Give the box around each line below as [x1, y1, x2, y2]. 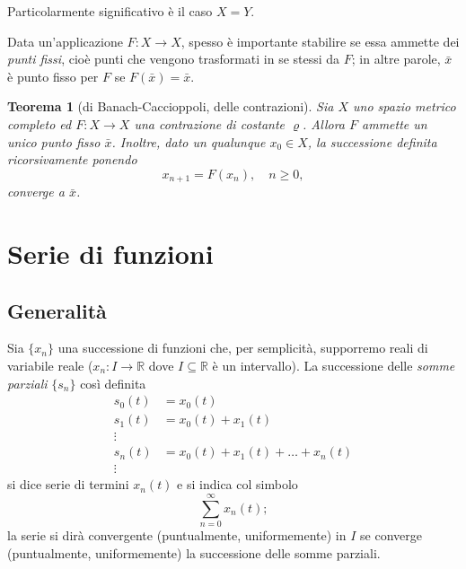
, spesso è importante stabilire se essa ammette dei [180, 31, 460, 50]
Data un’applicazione [7, 31, 123, 50]
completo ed [7, 114, 72, 133]
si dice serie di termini [7, 475, 129, 494]
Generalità [7, 296, 107, 324]
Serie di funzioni [7, 234, 214, 271]
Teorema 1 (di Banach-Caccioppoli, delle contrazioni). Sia [7, 97, 334, 116]
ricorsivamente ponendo [7, 150, 137, 169]
